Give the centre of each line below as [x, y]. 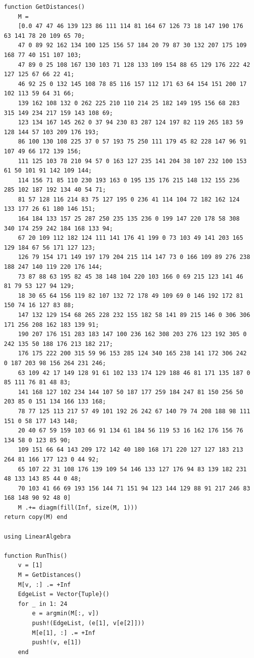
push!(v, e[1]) [57, 643]
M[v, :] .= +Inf [44, 585]
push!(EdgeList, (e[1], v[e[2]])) [88, 623]
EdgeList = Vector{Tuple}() [64, 594]
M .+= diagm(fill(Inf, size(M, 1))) [78, 507]
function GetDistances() [44, 7]
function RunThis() [36, 556]
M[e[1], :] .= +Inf [64, 633]
